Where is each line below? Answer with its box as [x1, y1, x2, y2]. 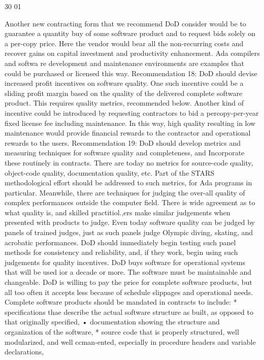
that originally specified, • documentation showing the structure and [5, 316, 220, 327]
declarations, [5, 346, 44, 357]
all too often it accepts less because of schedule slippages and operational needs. [5, 286, 253, 297]
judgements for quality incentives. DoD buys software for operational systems [5, 256, 245, 267]
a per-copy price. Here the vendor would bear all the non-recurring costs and [5, 38, 244, 48]
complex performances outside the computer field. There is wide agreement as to [5, 197, 255, 208]
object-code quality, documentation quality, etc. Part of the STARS [5, 167, 215, 178]
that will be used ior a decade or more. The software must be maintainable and [5, 267, 252, 277]
